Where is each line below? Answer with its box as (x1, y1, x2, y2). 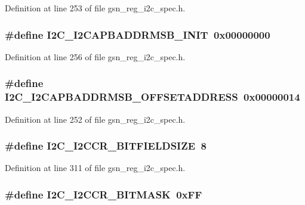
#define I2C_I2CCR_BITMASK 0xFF (5, 187, 202, 201)
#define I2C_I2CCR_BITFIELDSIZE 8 (5, 138, 207, 153)
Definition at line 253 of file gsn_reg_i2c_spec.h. (5, 2, 186, 14)
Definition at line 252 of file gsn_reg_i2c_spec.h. (5, 113, 186, 125)
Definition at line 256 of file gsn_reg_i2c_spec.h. (5, 50, 186, 63)
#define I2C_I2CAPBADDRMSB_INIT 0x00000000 (5, 27, 270, 42)
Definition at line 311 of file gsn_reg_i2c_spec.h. (5, 161, 186, 174)
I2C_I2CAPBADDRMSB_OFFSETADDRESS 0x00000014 (5, 89, 300, 104)
